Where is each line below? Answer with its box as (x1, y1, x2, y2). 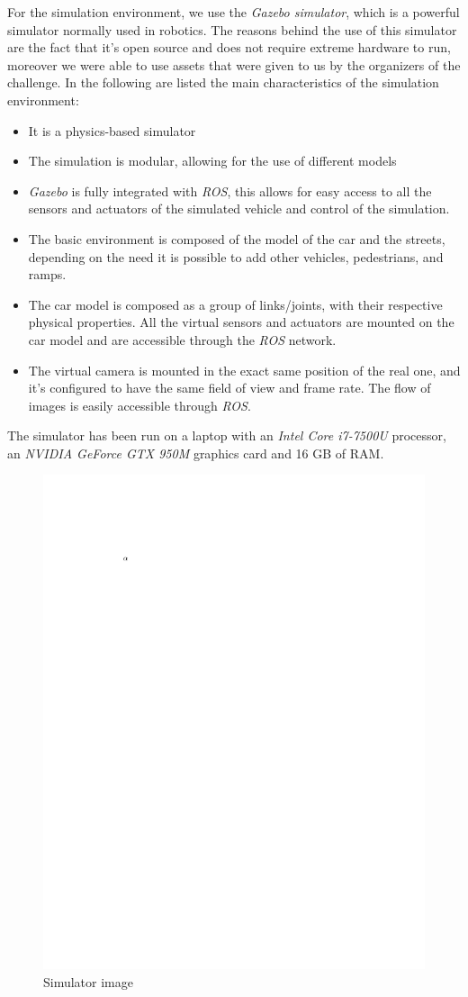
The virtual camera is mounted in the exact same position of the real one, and (28, 360, 461, 379)
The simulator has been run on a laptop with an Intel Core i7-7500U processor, (7, 426, 446, 445)
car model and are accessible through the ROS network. (28, 330, 337, 349)
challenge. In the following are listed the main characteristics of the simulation (7, 73, 439, 92)
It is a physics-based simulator (28, 121, 196, 140)
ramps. (28, 265, 67, 284)
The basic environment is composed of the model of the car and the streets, (28, 229, 445, 248)
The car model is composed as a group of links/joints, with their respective (28, 295, 443, 313)
